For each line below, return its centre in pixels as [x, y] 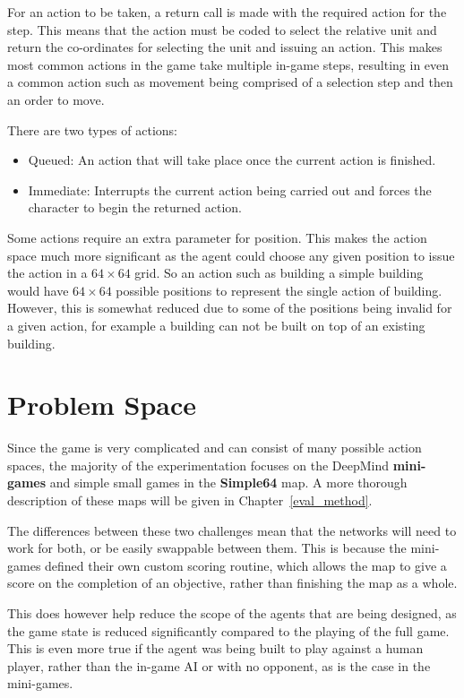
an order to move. [56, 99]
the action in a [47, 273]
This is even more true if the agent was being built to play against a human [215, 648]
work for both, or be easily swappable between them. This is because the [207, 548]
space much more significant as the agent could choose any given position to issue [231, 255]
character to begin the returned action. [135, 207]
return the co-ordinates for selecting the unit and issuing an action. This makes [225, 47]
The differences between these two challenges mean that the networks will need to [232, 530]
